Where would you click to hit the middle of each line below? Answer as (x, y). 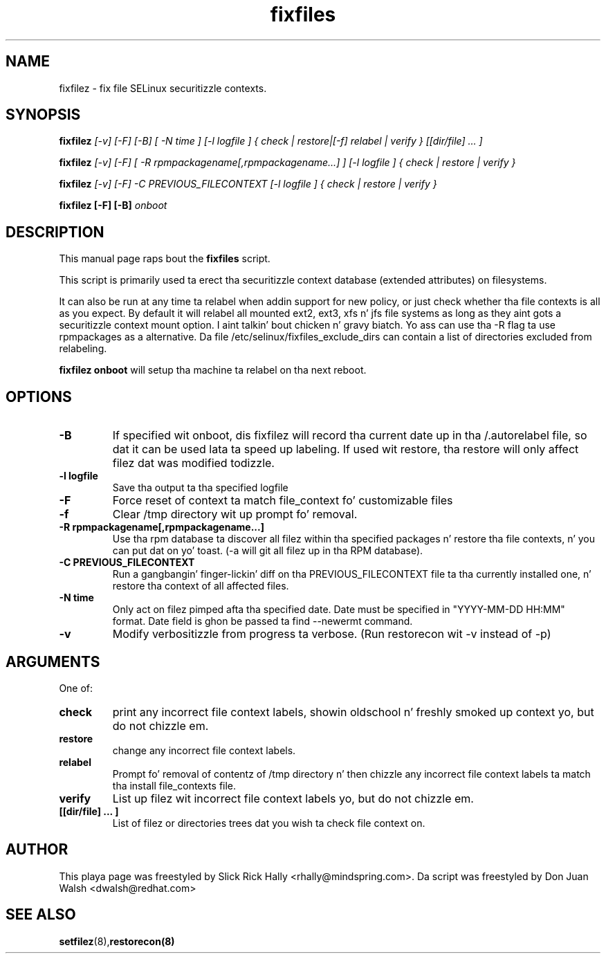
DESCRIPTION (55, 232)
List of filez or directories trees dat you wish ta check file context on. (269, 823)
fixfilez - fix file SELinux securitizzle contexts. (163, 88)
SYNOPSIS (43, 115)
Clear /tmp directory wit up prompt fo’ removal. (235, 514)
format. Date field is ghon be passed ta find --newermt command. (263, 621)
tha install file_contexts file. (174, 785)
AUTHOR (37, 850)
